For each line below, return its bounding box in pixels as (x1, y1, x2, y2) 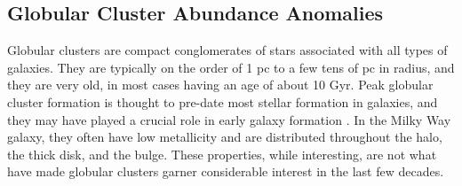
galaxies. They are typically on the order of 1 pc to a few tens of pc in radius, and (7, 58, 455, 76)
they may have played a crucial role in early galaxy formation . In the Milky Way (7, 110, 451, 128)
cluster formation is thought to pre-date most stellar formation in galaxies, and (7, 92, 438, 111)
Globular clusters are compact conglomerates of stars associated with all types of (7, 41, 448, 59)
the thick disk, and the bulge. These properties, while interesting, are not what (7, 144, 437, 163)
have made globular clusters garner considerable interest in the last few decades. (7, 162, 444, 181)
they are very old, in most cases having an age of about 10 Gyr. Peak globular (7, 75, 434, 94)
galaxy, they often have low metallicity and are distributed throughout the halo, (7, 128, 442, 146)
